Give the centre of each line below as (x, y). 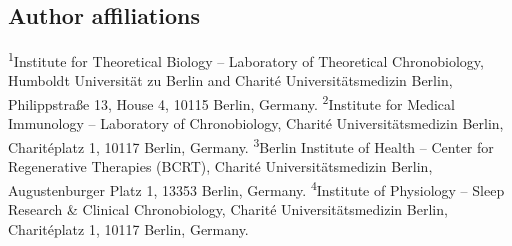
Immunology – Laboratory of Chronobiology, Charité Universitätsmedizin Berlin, (256, 123)
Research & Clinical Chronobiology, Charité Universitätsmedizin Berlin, (228, 208)
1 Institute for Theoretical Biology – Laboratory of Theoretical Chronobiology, (246, 59)
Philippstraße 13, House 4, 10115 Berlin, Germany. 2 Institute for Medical (231, 102)
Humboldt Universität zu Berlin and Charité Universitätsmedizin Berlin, (230, 80)
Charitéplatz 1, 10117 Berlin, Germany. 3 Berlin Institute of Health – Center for (251, 145)
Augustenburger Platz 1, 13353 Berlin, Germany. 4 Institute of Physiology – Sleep (256, 188)
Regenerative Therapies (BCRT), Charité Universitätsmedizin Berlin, (220, 166)
